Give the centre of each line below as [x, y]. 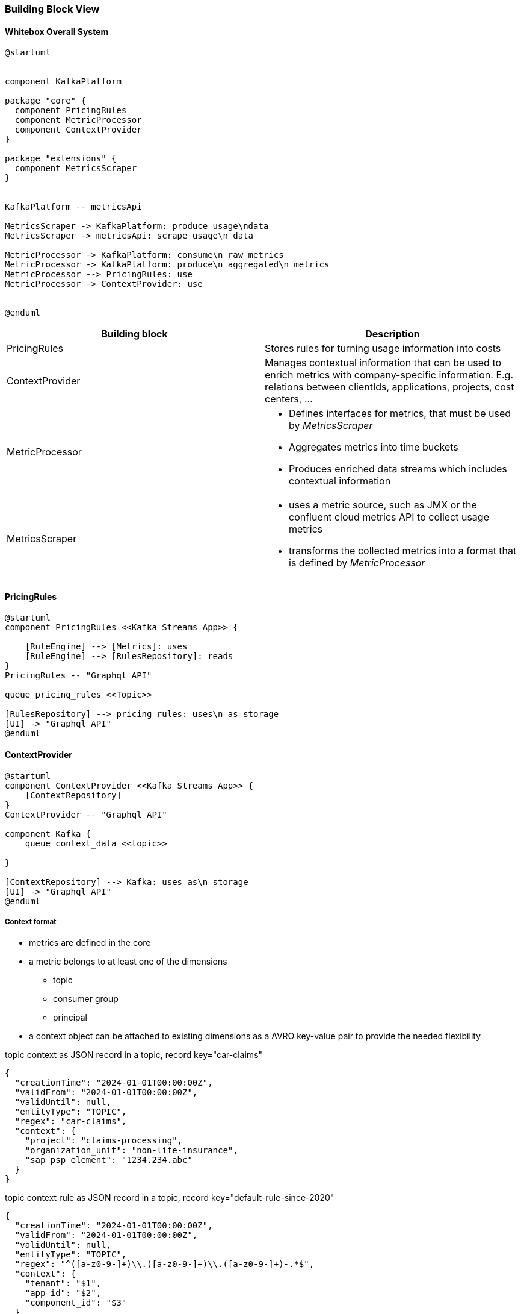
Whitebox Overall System [57, 31]
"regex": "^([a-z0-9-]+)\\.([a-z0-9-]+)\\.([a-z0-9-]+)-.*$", [165, 1264]
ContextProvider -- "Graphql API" [86, 814]
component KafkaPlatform [63, 82]
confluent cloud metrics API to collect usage [389, 517]
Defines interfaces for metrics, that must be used [400, 414]
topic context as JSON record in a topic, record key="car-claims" [134, 1055]
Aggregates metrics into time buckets [374, 447]
